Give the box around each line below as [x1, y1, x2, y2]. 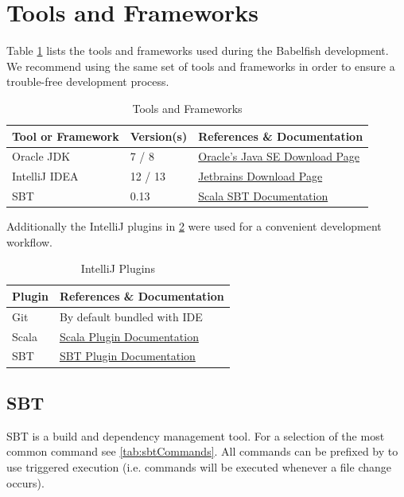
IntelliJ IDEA [12, 168, 79, 184]
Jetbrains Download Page [198, 168, 323, 184]
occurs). [6, 474, 45, 491]
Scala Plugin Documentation [59, 328, 199, 344]
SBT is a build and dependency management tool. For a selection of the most [6, 427, 385, 444]
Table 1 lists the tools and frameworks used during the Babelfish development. [6, 42, 389, 59]
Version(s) [130, 127, 188, 144]
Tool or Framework [12, 127, 119, 144]
